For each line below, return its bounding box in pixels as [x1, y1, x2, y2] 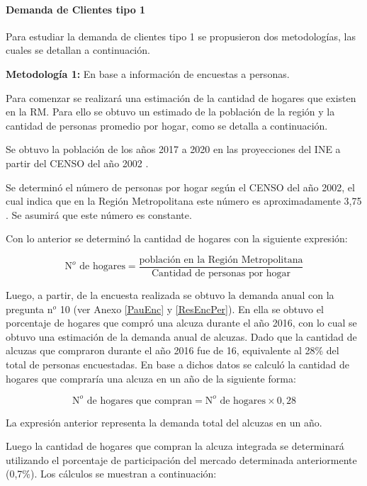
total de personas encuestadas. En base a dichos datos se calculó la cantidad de [6, 356, 349, 371]
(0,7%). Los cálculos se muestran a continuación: [6, 466, 217, 481]
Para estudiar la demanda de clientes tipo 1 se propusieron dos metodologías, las [6, 28, 356, 43]
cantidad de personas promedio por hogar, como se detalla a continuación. [6, 118, 328, 132]
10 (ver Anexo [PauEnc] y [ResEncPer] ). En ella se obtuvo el [60, 301, 324, 316]
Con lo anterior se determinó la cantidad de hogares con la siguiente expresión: [6, 231, 348, 246]
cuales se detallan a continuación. [6, 43, 150, 57]
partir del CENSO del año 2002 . [6, 155, 149, 170]
